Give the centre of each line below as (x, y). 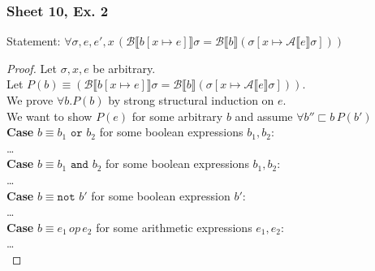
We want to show (50, 116)
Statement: (34, 41)
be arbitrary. (124, 68)
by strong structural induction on (191, 100)
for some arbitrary (177, 116)
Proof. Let (32, 68)
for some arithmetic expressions (174, 227)
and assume (264, 116)
